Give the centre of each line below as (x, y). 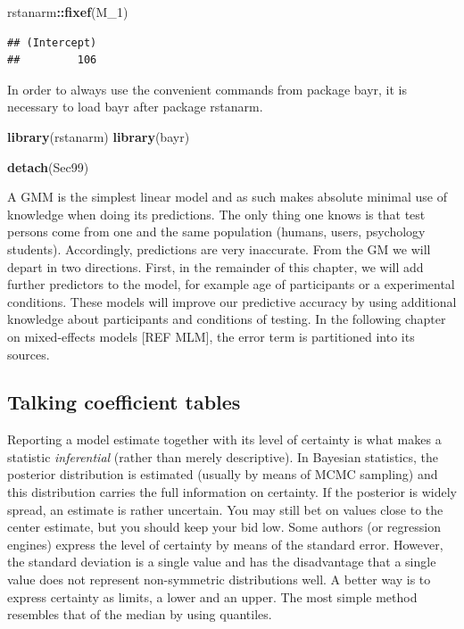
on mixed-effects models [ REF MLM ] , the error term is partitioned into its (211, 336)
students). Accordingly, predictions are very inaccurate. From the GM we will (219, 248)
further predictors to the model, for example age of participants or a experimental (231, 284)
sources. (29, 354)
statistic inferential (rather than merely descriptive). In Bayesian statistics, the (223, 456)
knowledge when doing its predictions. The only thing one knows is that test (216, 214)
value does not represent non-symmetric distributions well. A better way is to (219, 579)
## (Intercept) (52, 42)
